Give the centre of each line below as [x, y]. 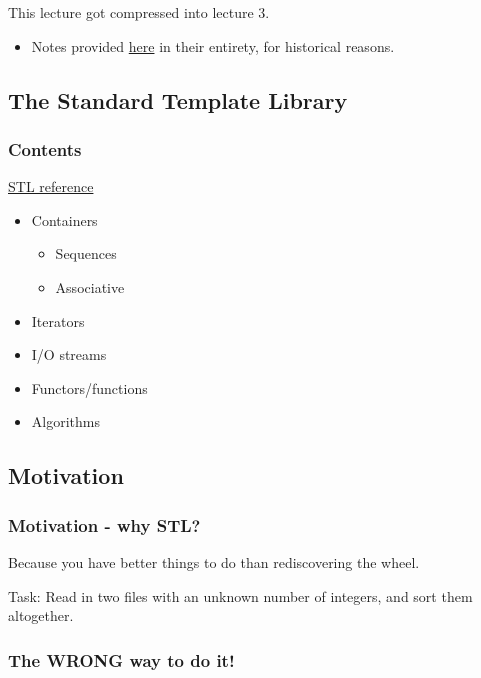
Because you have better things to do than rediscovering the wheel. [214, 561]
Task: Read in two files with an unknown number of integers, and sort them [240, 595]
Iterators [58, 320]
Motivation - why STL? [104, 524]
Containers [64, 219]
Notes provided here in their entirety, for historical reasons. [213, 45]
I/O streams [69, 354]
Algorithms [65, 421]
